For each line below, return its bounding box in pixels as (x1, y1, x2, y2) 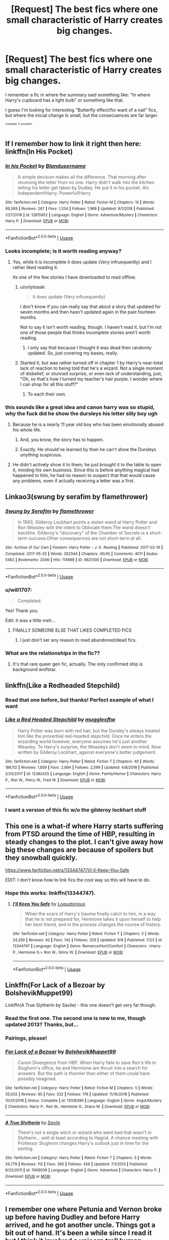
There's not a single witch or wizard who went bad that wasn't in (17, 1129, 152, 1135)
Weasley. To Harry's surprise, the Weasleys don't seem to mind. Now (17, 743, 161, 749)
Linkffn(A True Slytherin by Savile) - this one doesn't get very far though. (5, 1002, 156, 1008)
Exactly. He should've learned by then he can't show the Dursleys (20, 447, 156, 453)
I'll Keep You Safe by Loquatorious (12, 901, 86, 907)
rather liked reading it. (12, 264, 58, 270)
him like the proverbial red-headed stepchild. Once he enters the (17, 733, 152, 739)
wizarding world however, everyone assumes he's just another (17, 738, 147, 744)
